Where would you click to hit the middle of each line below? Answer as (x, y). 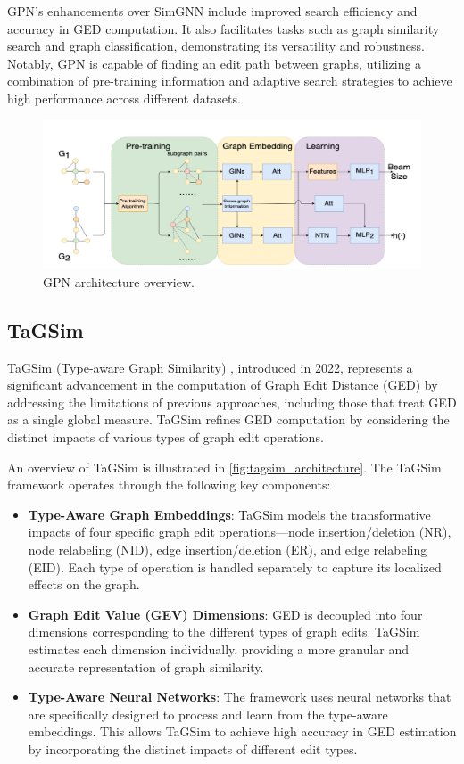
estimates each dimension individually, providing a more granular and (219, 649)
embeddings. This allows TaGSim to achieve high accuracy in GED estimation (242, 731)
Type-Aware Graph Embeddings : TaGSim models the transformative (229, 514)
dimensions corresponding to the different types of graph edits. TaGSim (224, 632)
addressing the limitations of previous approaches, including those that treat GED (232, 402)
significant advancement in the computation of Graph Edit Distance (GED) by (223, 385)
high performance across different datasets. (124, 98)
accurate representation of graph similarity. (146, 666)
